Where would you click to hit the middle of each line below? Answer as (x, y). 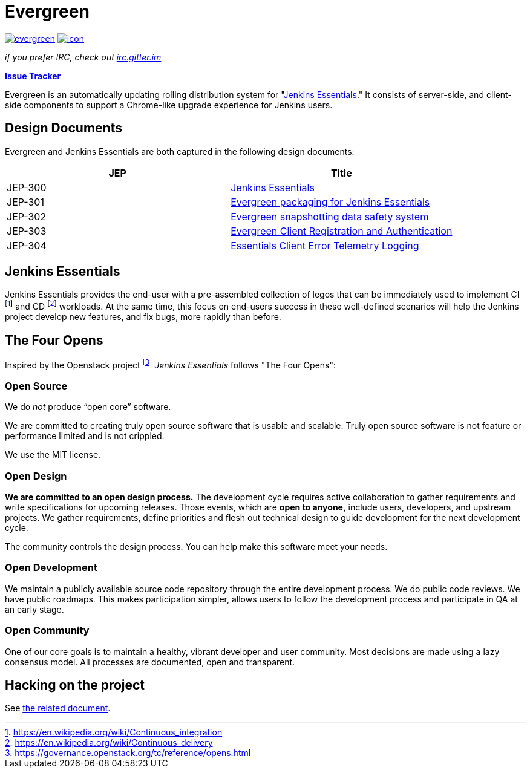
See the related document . (58, 708)
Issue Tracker (33, 76)
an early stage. (34, 609)
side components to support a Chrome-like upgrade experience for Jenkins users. (169, 105)
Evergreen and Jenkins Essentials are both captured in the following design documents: (180, 151)
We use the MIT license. (53, 455)
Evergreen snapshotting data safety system (330, 216)
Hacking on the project (75, 685)
